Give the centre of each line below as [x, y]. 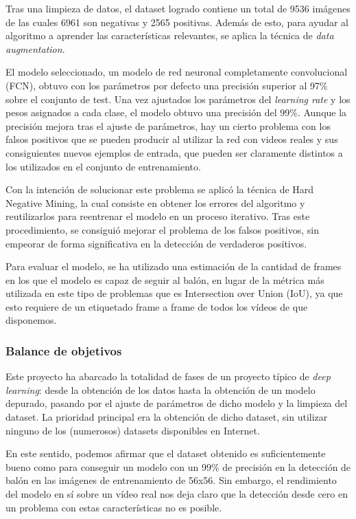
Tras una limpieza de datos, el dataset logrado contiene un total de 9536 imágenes [178, 8]
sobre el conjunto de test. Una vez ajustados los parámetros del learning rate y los [178, 99]
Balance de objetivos [64, 350]
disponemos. [31, 320]
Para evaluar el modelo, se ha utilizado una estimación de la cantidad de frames [174, 266]
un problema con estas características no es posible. [114, 507]
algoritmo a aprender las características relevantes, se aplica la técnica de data [170, 35]
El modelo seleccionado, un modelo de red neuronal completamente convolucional [177, 72]
